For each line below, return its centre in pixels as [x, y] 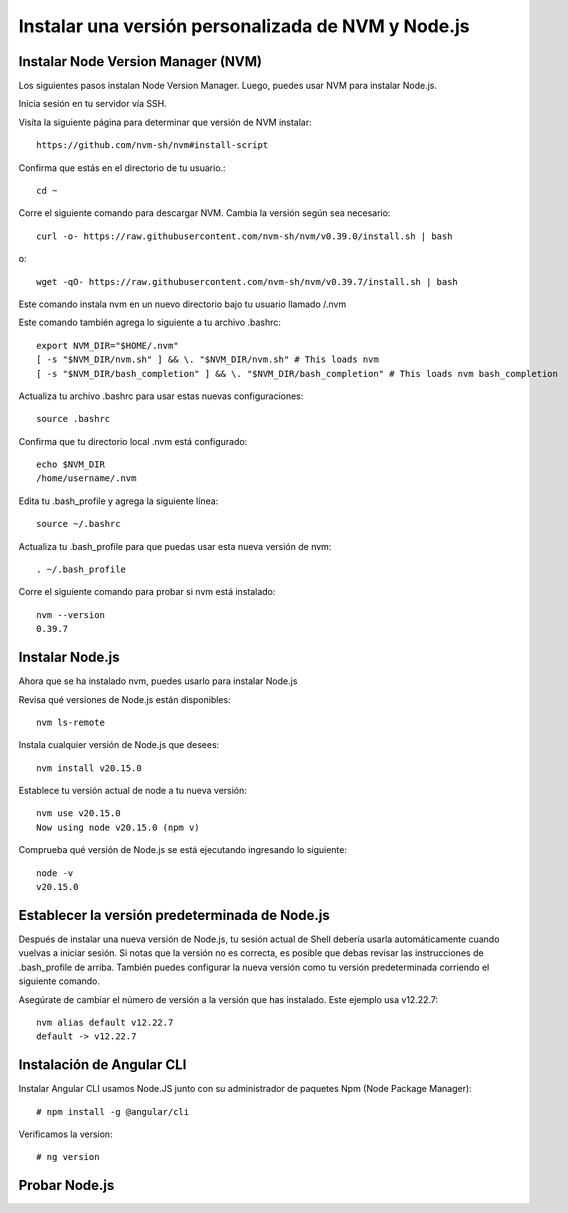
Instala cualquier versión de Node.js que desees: [119, 745]
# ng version [68, 1157]
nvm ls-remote [70, 722]
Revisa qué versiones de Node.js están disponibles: [124, 699]
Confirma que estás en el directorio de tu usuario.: [122, 167]
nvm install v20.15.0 [89, 768]
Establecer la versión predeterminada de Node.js [174, 915]
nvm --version [70, 614]
